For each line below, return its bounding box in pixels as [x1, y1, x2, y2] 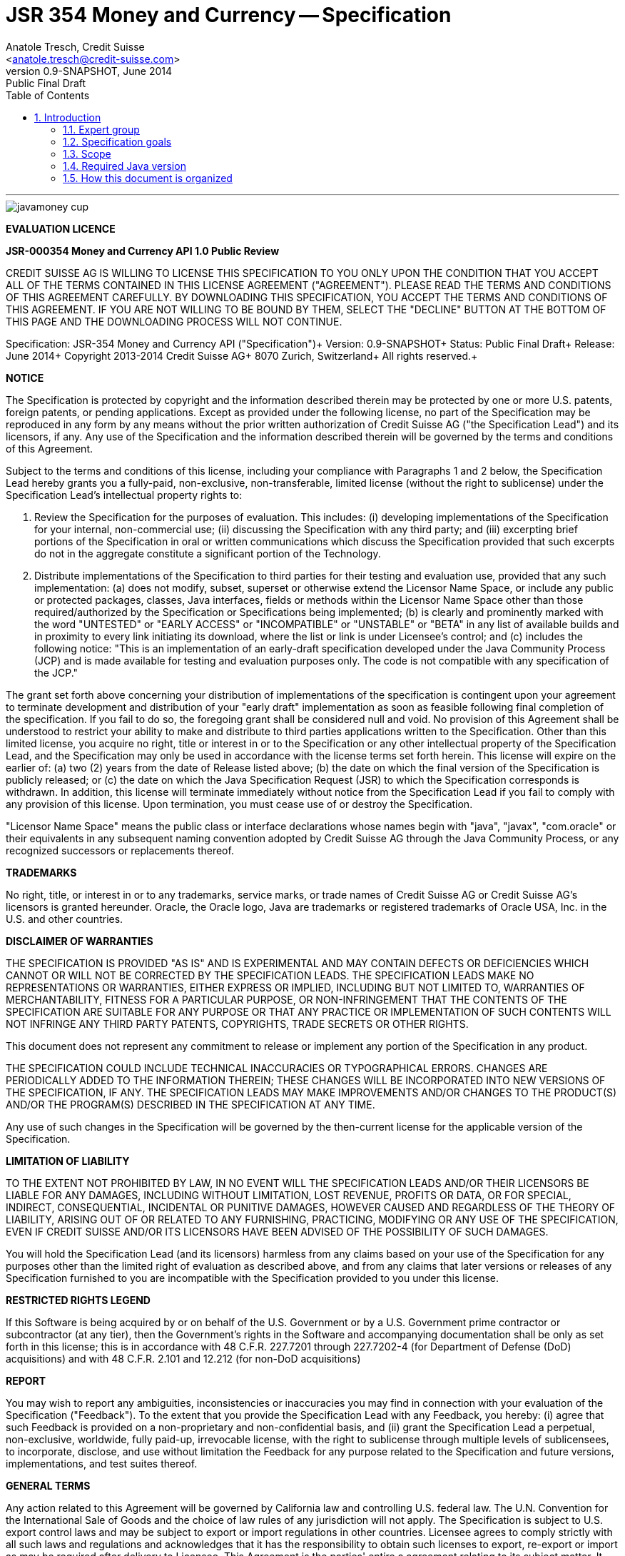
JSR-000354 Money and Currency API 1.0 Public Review [6, 244, 280, 257]
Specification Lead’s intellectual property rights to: [6, 488, 243, 501]
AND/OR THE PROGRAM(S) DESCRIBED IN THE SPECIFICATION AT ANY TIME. [6, 1098, 375, 1111]
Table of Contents [6, 89, 90, 101]
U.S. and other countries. [6, 912, 123, 925]
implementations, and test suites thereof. [6, 1457, 198, 1470]
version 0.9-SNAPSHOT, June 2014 [6, 64, 173, 77]
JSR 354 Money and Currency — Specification [6, 3, 452, 27]
